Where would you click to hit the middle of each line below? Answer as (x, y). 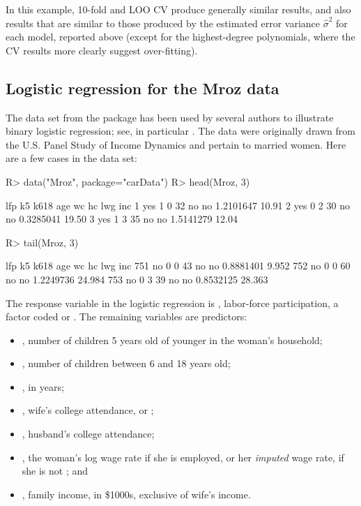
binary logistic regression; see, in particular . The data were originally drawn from (180, 131)
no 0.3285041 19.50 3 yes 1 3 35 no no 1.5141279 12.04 (122, 219)
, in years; (43, 386)
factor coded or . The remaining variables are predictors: (126, 317)
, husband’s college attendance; (88, 434)
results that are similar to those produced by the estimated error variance (163, 23)
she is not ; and (55, 471)
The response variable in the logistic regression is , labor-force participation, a (172, 303)
